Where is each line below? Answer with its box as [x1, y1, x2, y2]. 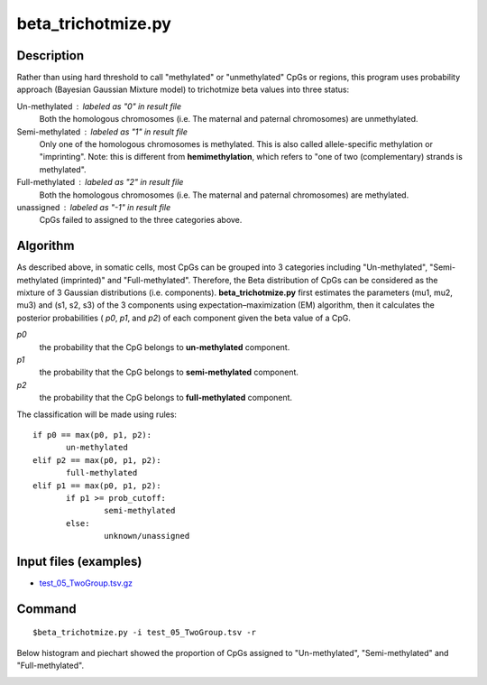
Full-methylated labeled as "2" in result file [16, 177, 184, 188]
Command [16, 601, 77, 616]
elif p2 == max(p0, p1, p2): [32, 455, 161, 465]
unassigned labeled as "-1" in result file [16, 201, 171, 212]
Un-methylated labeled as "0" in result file [16, 100, 182, 112]
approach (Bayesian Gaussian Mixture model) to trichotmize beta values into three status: [16, 84, 350, 95]
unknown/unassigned [104, 531, 190, 542]
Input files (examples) [16, 553, 142, 569]
